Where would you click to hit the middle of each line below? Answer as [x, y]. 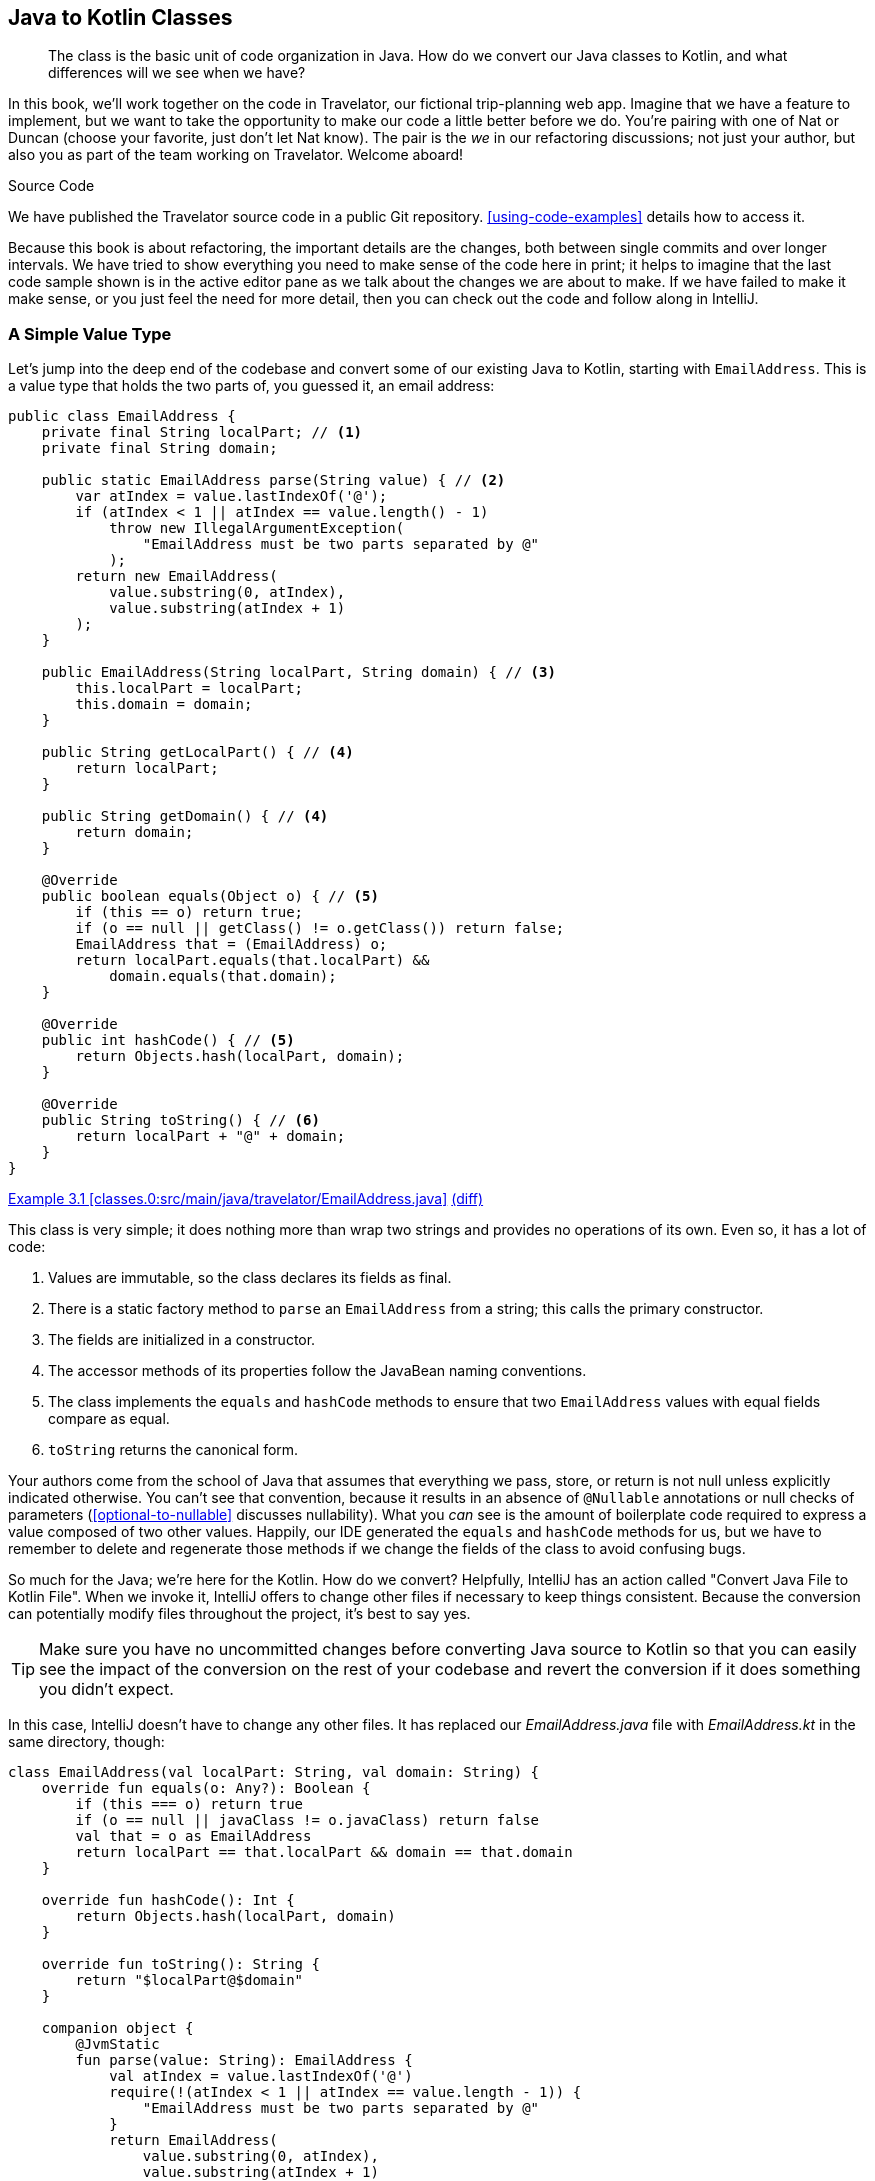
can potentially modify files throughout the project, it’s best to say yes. [239, 1614]
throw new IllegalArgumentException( [257, 528]
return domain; [134, 832]
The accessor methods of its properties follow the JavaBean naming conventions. [317, 1371]
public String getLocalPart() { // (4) [197, 752]
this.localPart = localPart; [189, 688]
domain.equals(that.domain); [223, 976]
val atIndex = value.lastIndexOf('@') [261, 2076]
